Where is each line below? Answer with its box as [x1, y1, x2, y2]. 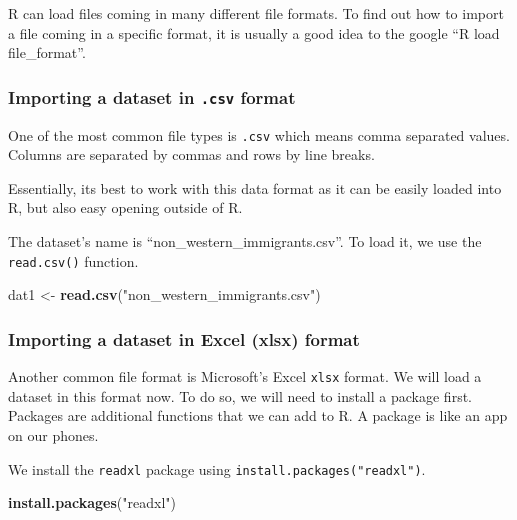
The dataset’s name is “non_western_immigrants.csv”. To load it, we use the [8, 231, 482, 251]
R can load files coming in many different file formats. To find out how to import [8, 3, 504, 23]
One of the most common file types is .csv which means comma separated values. [8, 124, 510, 145]
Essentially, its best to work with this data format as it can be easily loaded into [8, 177, 502, 198]
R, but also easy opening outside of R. [8, 197, 243, 218]
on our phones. [8, 424, 99, 445]
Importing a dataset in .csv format [8, 84, 296, 109]
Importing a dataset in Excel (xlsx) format [8, 326, 360, 351]
